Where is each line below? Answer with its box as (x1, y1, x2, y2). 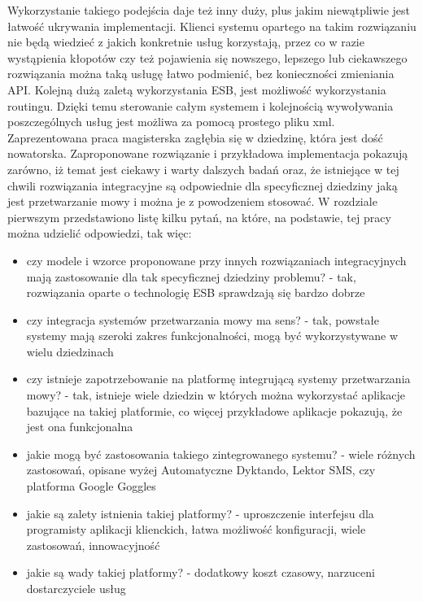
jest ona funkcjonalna (26, 418, 133, 435)
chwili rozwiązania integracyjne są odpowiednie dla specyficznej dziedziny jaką (7, 177, 398, 194)
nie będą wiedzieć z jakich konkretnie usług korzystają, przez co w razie (7, 33, 364, 50)
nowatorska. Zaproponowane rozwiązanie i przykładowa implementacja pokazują (7, 145, 408, 162)
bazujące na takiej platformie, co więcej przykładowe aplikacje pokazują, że (26, 402, 403, 419)
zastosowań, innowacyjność (26, 536, 160, 553)
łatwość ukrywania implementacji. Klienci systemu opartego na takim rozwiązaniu (7, 17, 416, 34)
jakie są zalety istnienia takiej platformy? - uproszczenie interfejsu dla (26, 504, 374, 521)
